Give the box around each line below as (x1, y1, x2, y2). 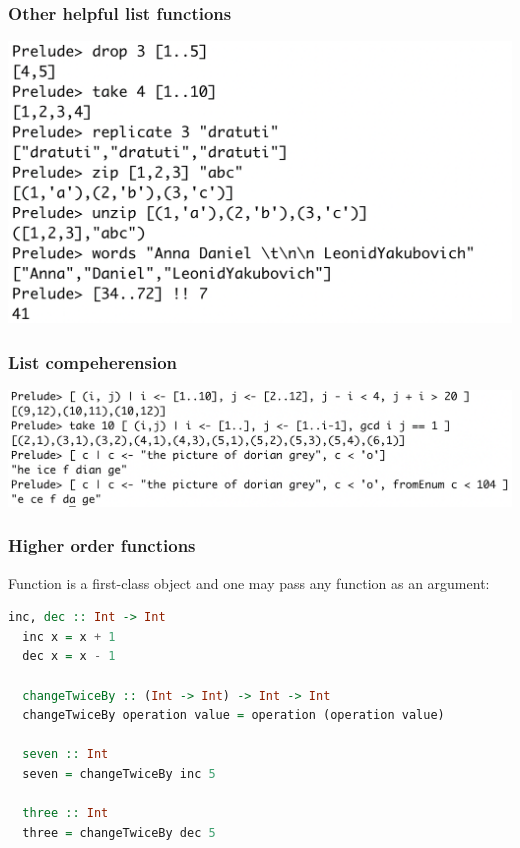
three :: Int (22, 806, 109, 821)
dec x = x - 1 (22, 649, 116, 664)
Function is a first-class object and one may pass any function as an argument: (8, 572, 490, 593)
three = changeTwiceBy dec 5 (22, 825, 216, 840)
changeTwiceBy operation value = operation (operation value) (22, 708, 445, 723)
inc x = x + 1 (22, 629, 116, 644)
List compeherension (8, 349, 177, 374)
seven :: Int (22, 747, 109, 762)
